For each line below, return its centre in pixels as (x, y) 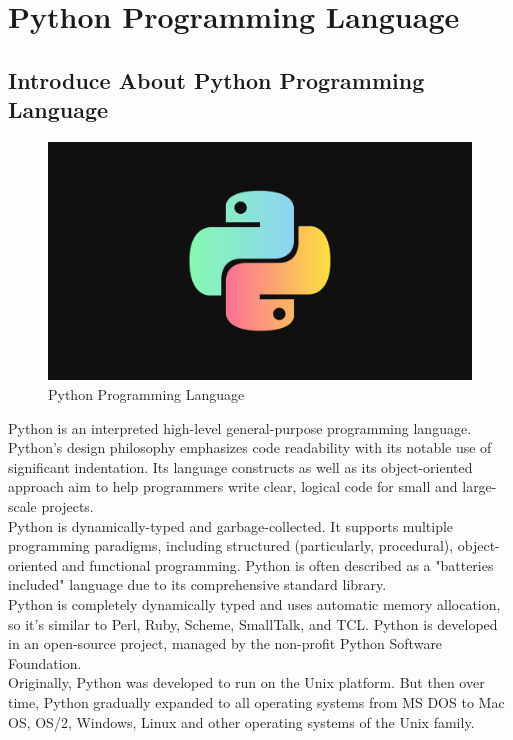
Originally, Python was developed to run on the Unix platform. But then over (246, 682)
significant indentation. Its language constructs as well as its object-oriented (240, 466)
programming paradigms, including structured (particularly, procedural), (231, 545)
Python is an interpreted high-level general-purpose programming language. (240, 427)
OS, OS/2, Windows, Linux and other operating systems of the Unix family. (241, 721)
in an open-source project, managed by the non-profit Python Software (225, 643)
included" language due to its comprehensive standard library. (197, 584)
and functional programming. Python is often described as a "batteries (278, 564)
